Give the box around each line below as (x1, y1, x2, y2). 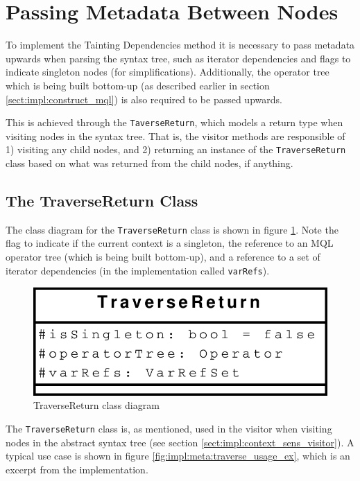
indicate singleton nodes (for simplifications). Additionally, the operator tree (6, 64, 329, 79)
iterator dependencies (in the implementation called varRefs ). (6, 263, 270, 277)
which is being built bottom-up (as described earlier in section (6, 78, 270, 92)
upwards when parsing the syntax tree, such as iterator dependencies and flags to (6, 51, 351, 65)
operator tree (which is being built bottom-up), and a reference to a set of (6, 250, 320, 264)
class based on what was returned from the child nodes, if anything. (6, 156, 293, 170)
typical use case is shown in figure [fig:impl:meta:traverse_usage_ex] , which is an (6, 448, 350, 463)
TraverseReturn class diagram (33, 398, 160, 412)
